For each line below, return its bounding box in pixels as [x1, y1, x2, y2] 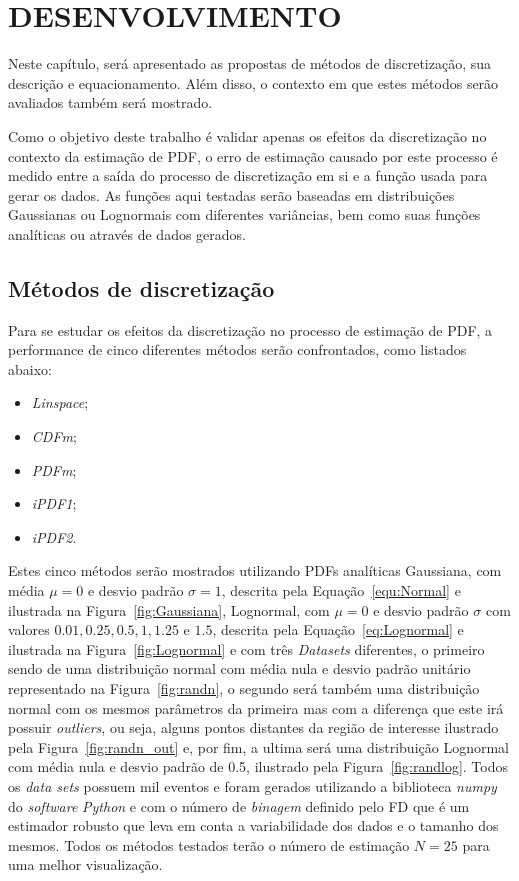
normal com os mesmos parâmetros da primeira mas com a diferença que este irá [8, 697, 504, 718]
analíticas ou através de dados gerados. [8, 223, 246, 244]
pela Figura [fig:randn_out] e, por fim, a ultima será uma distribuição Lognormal [8, 736, 509, 757]
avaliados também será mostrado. [8, 92, 213, 113]
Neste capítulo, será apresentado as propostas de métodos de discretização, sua [8, 53, 492, 74]
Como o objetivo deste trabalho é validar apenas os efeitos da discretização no [8, 125, 487, 146]
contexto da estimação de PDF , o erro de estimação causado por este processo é [8, 145, 498, 166]
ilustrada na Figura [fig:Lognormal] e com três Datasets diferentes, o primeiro [8, 638, 485, 659]
